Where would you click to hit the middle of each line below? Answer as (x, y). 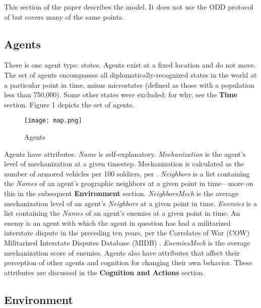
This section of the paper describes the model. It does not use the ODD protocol (129, 7)
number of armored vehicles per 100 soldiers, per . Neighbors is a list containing (127, 173)
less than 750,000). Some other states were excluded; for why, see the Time (121, 95)
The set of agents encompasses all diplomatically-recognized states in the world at (130, 74)
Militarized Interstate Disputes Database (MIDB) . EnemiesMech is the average (127, 242)
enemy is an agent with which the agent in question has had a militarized (117, 223)
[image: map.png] (53, 121)
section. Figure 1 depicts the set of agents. (69, 104)
